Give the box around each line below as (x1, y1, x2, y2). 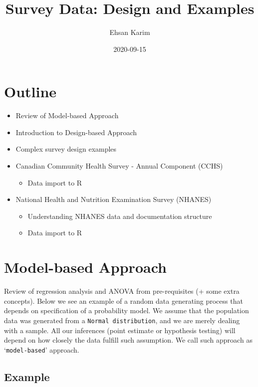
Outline (4, 81, 57, 102)
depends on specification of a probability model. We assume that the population (4, 305, 249, 316)
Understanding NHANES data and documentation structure (27, 210, 212, 221)
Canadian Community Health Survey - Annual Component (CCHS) (15, 161, 223, 171)
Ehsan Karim (109, 27, 150, 37)
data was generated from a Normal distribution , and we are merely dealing (4, 315, 240, 325)
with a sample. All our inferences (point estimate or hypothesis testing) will (4, 325, 236, 335)
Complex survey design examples (15, 144, 117, 154)
